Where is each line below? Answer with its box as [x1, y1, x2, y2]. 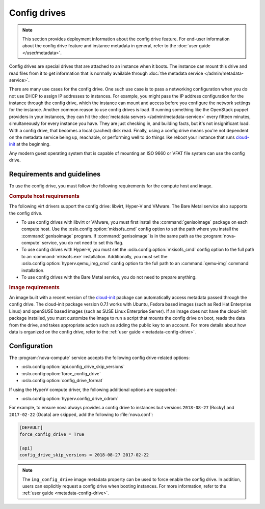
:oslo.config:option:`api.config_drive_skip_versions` [21, 364, 125, 370]
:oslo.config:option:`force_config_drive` [21, 370, 101, 376]
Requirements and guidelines [9, 170, 101, 178]
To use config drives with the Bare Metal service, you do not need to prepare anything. [21, 274, 197, 280]
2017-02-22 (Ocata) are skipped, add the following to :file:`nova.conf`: [9, 411, 153, 418]
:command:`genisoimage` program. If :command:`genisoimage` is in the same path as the [21, 233, 202, 239]
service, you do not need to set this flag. [42, 240, 124, 246]
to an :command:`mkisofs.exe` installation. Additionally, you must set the [21, 253, 168, 259]
